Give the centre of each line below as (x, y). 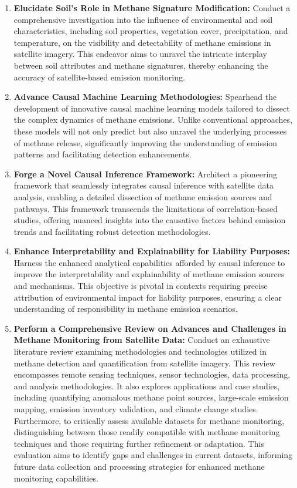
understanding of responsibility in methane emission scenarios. (126, 309)
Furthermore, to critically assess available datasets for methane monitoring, (149, 420)
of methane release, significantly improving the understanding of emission (146, 142)
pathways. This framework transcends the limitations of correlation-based (146, 208)
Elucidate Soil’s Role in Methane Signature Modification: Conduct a (152, 8)
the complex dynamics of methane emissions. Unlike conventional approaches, (153, 120)
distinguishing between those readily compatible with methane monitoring (147, 432)
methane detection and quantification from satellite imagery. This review (144, 363)
